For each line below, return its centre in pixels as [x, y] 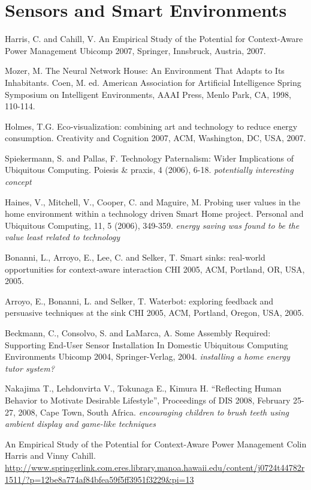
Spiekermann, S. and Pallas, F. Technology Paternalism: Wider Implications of [150, 158]
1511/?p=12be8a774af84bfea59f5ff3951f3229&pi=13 [99, 479]
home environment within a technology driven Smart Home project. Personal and [154, 213]
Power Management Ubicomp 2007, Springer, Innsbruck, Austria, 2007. [135, 50]
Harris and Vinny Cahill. [50, 455]
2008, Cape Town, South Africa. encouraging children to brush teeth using [153, 412]
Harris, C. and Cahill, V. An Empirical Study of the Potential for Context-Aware [154, 39]
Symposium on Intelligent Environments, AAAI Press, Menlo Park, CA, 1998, [148, 94]
